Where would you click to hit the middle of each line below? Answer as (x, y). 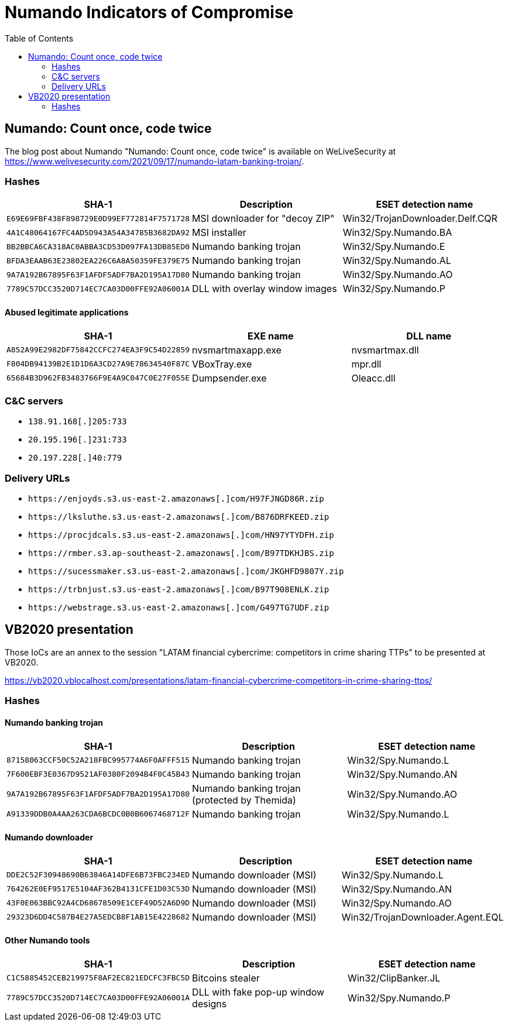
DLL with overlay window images (265, 289)
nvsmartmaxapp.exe (237, 350)
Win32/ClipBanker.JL (394, 978)
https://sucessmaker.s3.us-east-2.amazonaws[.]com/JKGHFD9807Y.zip (186, 572)
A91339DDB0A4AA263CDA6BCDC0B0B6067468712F (98, 814)
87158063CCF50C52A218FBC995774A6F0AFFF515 (98, 760)
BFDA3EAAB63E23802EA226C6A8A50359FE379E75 (98, 260)
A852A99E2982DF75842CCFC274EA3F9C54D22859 (98, 350)
